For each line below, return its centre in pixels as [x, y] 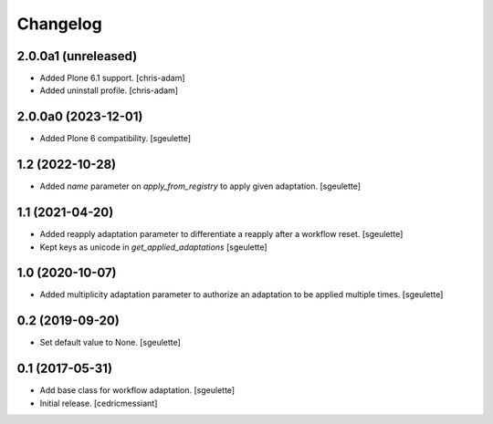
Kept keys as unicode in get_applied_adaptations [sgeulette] [154, 247]
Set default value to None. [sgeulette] [110, 343]
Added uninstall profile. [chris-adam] [109, 90]
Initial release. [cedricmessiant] [99, 403]
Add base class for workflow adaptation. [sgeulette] [137, 390]
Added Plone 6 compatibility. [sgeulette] [115, 139]
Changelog [59, 24]
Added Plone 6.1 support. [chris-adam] [113, 78]
